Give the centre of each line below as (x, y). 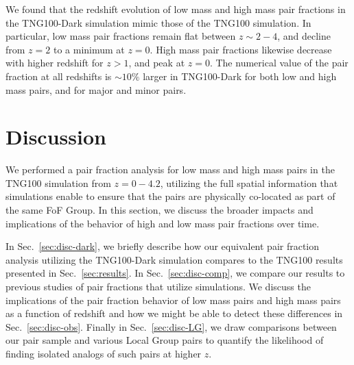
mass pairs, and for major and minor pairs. (96, 89)
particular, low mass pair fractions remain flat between (121, 36)
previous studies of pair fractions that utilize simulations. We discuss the (158, 287)
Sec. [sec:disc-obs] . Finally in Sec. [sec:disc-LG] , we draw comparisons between (171, 326)
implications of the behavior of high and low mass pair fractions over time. (163, 223)
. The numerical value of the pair (279, 63)
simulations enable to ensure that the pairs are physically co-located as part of (170, 196)
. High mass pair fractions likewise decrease (241, 49)
